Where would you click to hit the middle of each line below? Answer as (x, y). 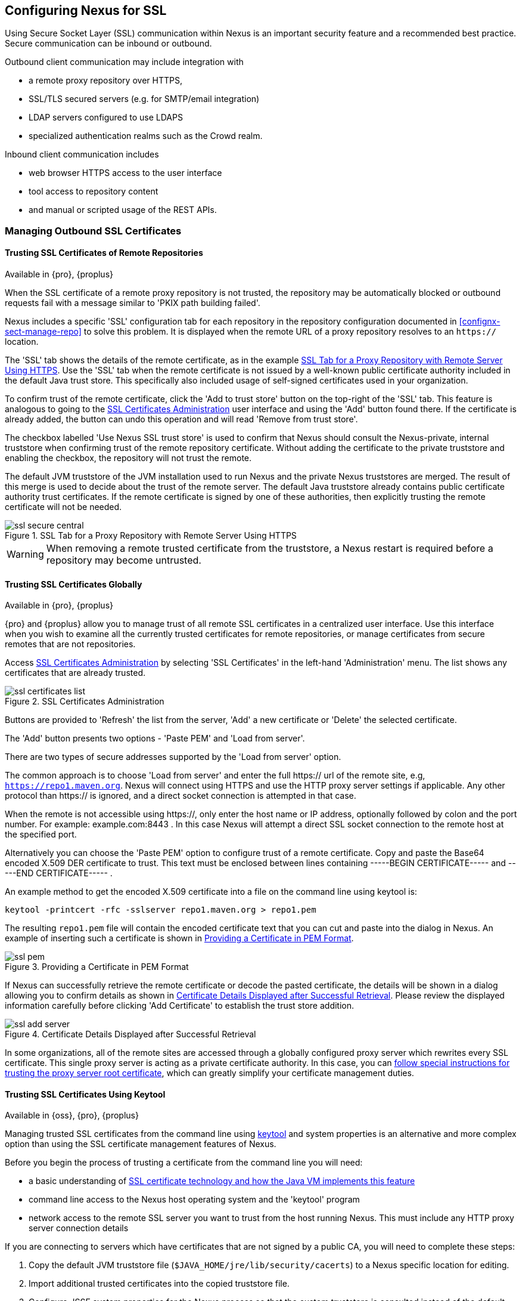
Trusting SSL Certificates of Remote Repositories (104, 253)
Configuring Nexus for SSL (86, 10)
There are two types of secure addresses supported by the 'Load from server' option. (173, 757)
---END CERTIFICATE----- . (59, 873)
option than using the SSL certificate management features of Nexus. (141, 1144)
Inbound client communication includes (82, 154)
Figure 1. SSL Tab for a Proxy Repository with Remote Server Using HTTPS (151, 536)
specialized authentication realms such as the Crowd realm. (146, 136)
